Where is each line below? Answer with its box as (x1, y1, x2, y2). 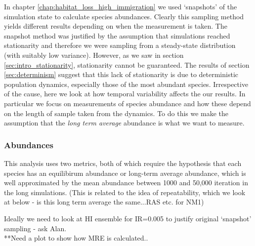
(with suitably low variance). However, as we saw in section (4, 49, 184, 60)
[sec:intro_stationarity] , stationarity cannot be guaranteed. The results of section (4, 59, 250, 70)
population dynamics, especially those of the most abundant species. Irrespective (4, 79, 249, 89)
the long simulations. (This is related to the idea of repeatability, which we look (4, 187, 246, 197)
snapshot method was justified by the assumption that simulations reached (4, 30, 230, 41)
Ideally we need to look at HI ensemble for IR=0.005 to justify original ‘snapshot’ (4, 213, 252, 223)
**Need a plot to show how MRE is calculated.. (4, 233, 148, 243)
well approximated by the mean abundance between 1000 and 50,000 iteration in (4, 177, 248, 188)
